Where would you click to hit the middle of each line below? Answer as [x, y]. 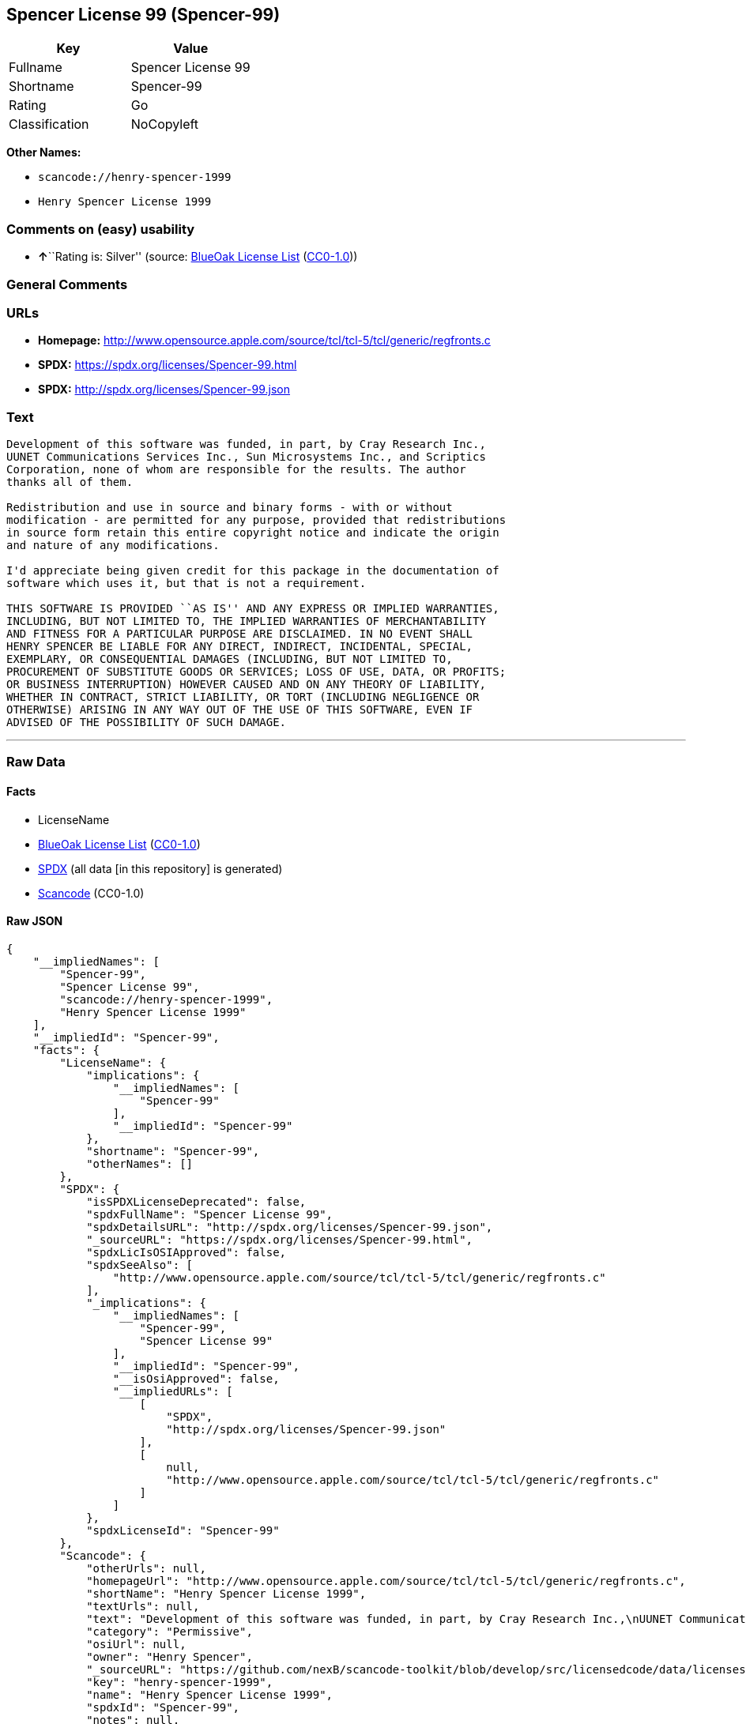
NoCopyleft [165, 124]
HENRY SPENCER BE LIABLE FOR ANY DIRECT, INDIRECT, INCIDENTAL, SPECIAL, [240, 647]
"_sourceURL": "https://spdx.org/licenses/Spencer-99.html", [280, 1239]
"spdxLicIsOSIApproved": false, [186, 1252]
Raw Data [36, 762]
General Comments [67, 284]
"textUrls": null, [143, 1606]
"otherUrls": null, [146, 1568]
